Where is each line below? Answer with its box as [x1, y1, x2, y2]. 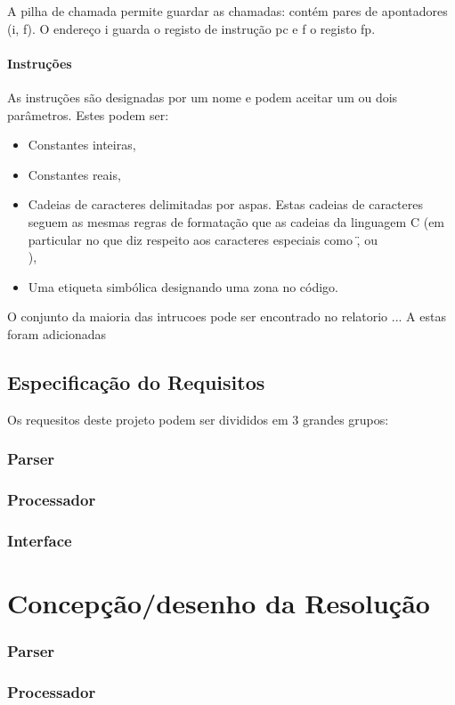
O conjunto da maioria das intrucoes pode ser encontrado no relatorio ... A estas [7, 307, 446, 326]
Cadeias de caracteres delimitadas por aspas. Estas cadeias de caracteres [28, 195, 423, 214]
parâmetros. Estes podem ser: [7, 105, 169, 124]
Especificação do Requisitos [7, 368, 265, 395]
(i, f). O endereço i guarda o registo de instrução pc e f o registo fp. [7, 19, 376, 37]
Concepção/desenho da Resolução [7, 585, 430, 621]
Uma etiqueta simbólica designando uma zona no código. [28, 277, 339, 296]
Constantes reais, [28, 165, 121, 183]
